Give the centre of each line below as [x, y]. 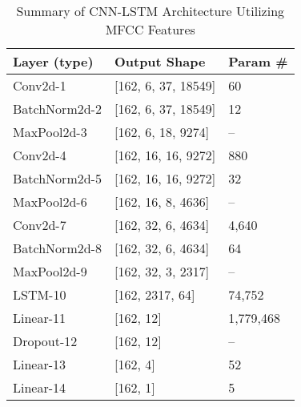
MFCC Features [150, 29]
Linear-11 [40, 318]
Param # [258, 61]
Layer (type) [53, 61]
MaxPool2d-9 [50, 271]
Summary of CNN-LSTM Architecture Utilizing [150, 11]
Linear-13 [40, 364]
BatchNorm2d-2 [57, 109]
